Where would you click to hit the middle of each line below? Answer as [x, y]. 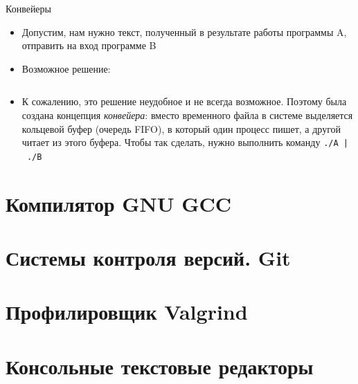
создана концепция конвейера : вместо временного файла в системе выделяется [187, 115]
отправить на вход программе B [89, 45]
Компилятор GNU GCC [119, 203]
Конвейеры [28, 8]
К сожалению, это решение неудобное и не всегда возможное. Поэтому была [184, 101]
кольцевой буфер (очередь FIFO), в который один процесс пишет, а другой [181, 128]
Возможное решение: [66, 68]
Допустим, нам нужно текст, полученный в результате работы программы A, [184, 31]
